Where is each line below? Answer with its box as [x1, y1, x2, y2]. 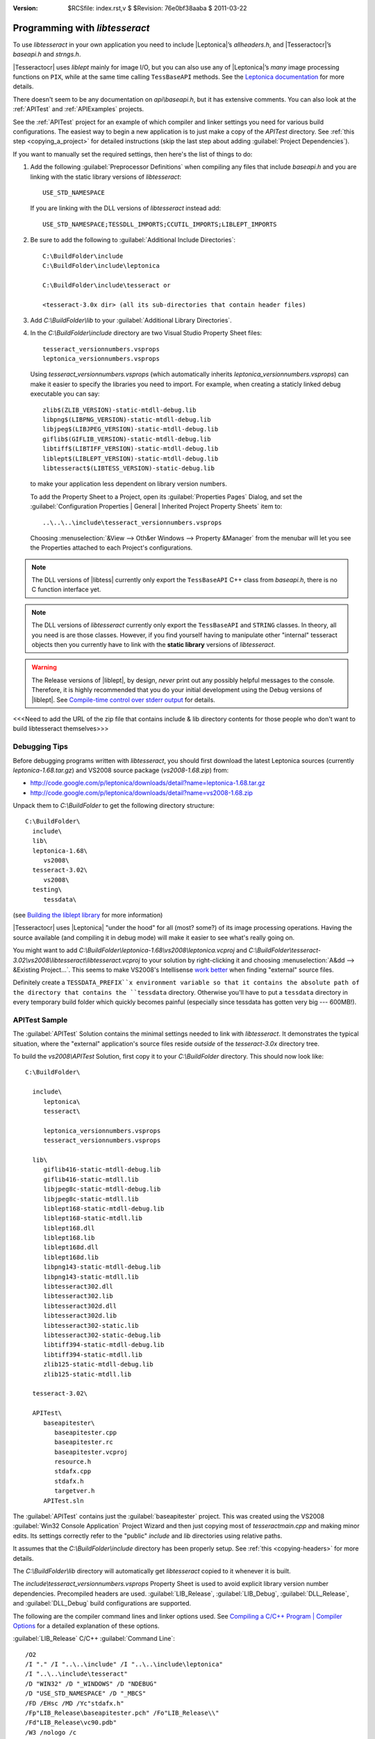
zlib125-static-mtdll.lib [43, 1370, 132, 1378]
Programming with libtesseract [12, 22, 150, 34]
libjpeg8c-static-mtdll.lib [43, 1195, 139, 1203]
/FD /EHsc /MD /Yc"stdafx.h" [25, 1699, 124, 1707]
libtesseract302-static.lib [43, 1322, 139, 1329]
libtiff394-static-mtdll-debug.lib [43, 1341, 165, 1349]
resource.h [54, 1458, 92, 1466]
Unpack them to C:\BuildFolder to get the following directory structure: [12, 801, 215, 810]
